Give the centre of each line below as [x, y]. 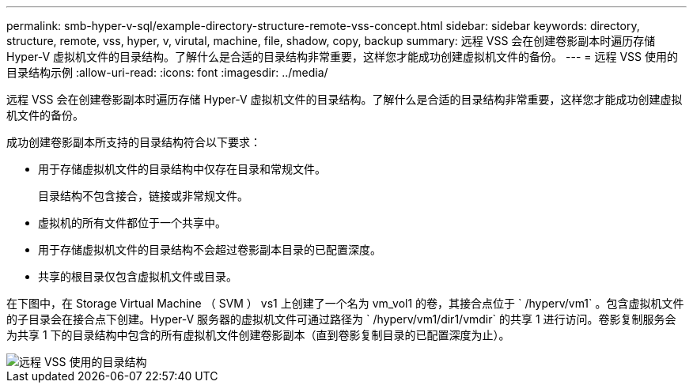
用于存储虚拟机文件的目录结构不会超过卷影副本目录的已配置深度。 [210, 249]
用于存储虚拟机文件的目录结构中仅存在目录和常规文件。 [182, 169]
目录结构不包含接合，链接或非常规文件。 [143, 196]
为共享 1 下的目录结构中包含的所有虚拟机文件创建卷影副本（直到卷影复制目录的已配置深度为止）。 [258, 335]
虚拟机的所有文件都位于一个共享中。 [132, 223]
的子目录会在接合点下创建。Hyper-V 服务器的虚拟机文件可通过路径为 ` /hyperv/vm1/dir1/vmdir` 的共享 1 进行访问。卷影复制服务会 [341, 319]
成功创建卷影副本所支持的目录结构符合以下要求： [134, 142]
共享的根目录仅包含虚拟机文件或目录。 [138, 276]
